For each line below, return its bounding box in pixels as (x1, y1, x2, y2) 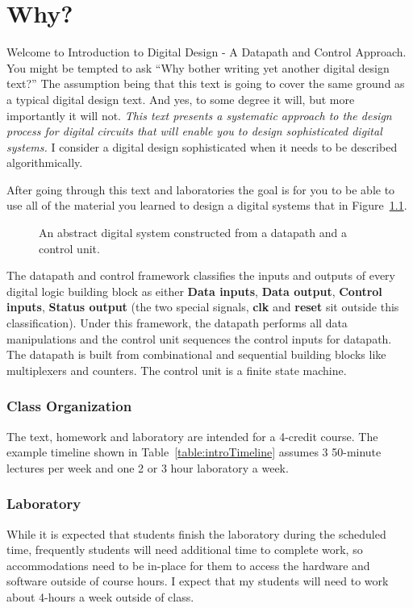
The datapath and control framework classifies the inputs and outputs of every (6, 267, 396, 284)
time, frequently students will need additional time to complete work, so (6, 541, 363, 558)
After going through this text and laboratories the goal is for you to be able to (6, 181, 395, 198)
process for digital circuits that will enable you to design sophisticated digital (6, 123, 382, 140)
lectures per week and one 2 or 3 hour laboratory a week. (6, 459, 289, 476)
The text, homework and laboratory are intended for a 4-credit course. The (6, 427, 378, 444)
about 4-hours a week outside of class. (6, 589, 194, 605)
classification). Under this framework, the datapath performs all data (6, 314, 348, 331)
